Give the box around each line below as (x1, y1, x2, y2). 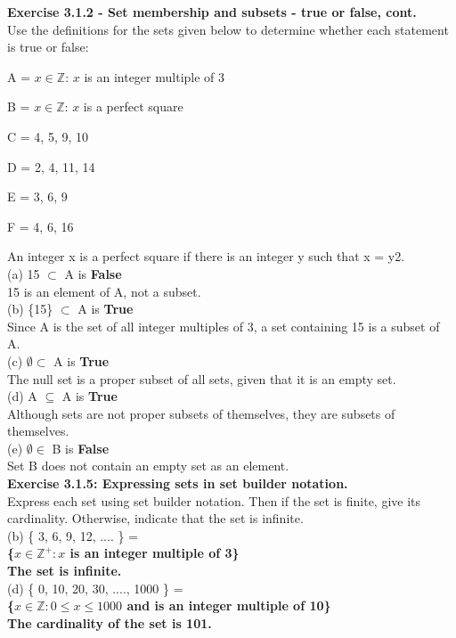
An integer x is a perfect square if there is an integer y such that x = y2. (7, 247, 405, 266)
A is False (64, 264, 122, 282)
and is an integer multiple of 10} (126, 596, 331, 615)
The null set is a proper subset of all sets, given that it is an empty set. (7, 369, 396, 388)
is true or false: (7, 37, 89, 56)
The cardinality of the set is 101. (7, 613, 212, 632)
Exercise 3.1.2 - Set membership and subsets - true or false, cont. (7, 3, 417, 20)
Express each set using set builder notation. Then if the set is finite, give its (7, 491, 421, 510)
